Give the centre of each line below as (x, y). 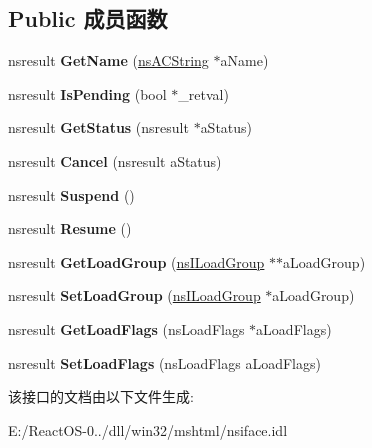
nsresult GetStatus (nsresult (98, 127)
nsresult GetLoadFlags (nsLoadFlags (126, 328)
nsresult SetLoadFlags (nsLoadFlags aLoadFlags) (164, 362)
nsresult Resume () (70, 228)
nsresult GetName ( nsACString (108, 60)
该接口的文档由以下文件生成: (101, 396)
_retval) (203, 93)
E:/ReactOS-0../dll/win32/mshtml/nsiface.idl (148, 429)
